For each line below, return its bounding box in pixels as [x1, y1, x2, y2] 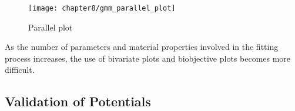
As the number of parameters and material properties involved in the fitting [5, 41, 279, 53]
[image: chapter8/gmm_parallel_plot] [28, 4, 176, 12]
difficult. [5, 63, 35, 76]
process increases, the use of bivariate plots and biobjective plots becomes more [5, 52, 291, 64]
